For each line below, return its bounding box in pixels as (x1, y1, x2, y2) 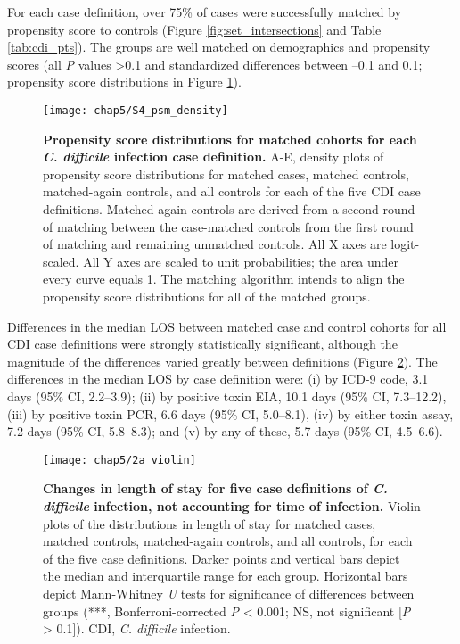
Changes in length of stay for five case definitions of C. (43, 479, 388, 498)
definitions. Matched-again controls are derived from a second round (43, 200, 415, 218)
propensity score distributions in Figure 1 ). (7, 72, 242, 91)
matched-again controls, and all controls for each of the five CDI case (43, 182, 421, 201)
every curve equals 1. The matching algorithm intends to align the (43, 269, 405, 288)
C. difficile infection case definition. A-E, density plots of (43, 147, 384, 166)
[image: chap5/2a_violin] (43, 453, 196, 466)
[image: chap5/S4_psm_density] (43, 103, 228, 117)
